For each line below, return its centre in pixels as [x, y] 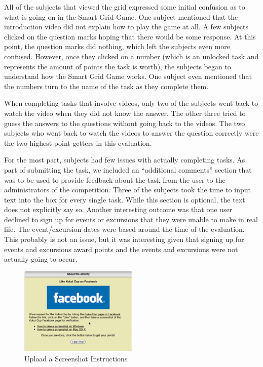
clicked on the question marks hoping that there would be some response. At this [130, 36]
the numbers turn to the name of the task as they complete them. [106, 86]
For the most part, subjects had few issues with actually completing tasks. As [125, 160]
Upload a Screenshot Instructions [76, 359]
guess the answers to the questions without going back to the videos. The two [125, 123]
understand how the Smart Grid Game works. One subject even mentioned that [128, 76]
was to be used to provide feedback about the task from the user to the [115, 179]
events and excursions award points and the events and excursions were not [121, 249]
